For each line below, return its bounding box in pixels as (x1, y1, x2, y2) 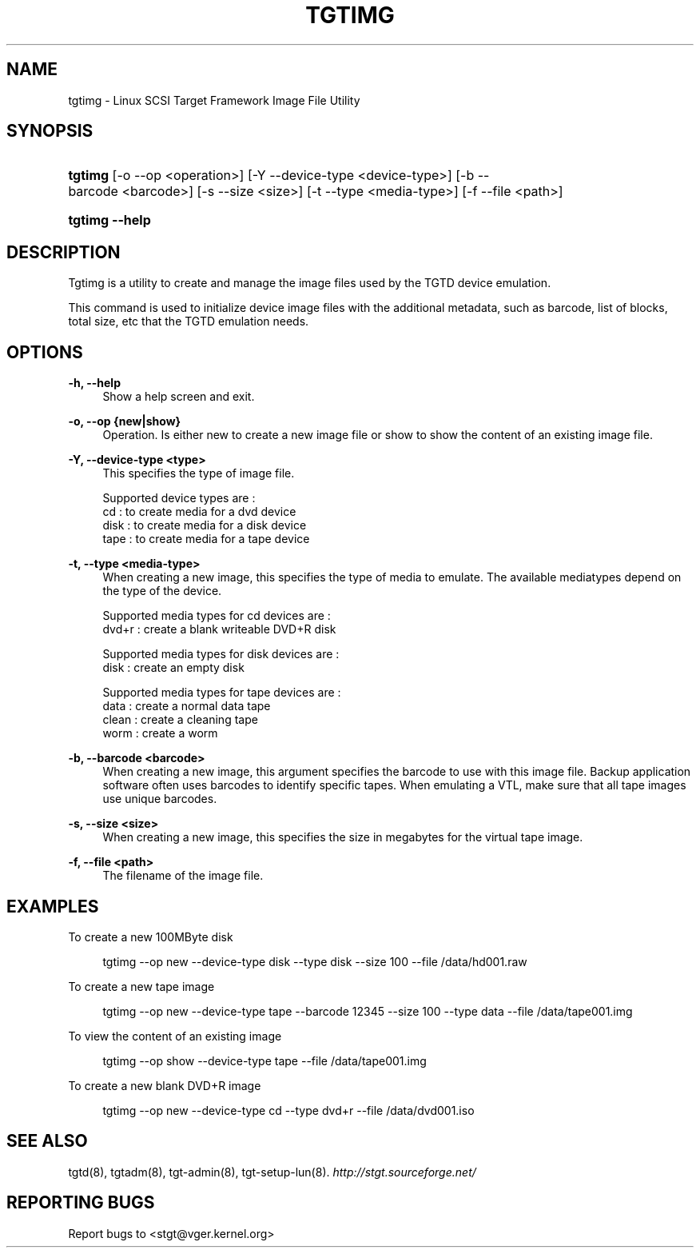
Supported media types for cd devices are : (102, 609, 331, 623)
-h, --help (68, 376, 121, 390)
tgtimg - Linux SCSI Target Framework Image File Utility (68, 93, 360, 107)
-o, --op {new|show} (68, 414, 181, 429)
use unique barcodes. (102, 792, 217, 806)
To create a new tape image (68, 979, 215, 993)
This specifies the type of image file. (102, 466, 295, 481)
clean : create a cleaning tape (102, 713, 258, 727)
